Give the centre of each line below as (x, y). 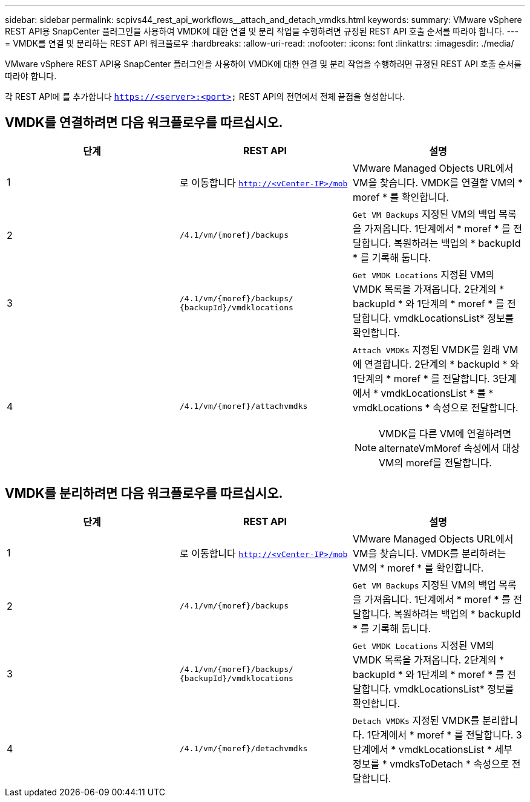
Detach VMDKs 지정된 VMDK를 (416, 720)
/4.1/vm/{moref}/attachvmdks (244, 406)
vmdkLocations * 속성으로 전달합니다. (435, 407)
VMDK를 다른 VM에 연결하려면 (445, 433)
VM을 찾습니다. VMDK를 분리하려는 (429, 553)
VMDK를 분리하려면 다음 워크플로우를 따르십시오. (144, 494)
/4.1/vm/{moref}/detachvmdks (244, 749)
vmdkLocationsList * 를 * (437, 393)
